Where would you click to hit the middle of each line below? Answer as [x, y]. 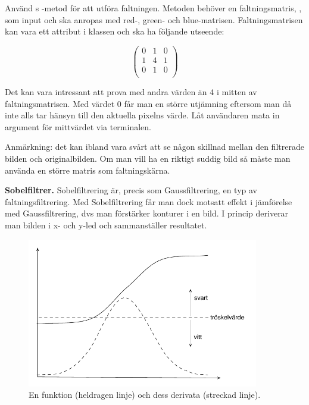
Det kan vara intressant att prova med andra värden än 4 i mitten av [131, 91]
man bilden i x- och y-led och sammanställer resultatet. [106, 225]
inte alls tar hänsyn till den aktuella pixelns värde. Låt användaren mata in [142, 115]
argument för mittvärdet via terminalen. [78, 126]
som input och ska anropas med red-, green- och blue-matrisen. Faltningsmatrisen [154, 19]
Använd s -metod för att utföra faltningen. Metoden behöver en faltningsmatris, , [153, 8]
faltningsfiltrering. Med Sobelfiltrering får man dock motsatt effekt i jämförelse [149, 201]
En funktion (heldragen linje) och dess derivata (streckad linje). [145, 395]
